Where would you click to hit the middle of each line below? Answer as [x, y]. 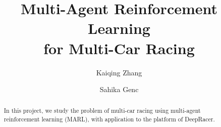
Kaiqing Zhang [119, 72]
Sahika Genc [119, 89]
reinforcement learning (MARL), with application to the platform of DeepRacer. [109, 119]
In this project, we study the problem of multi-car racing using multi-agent [102, 111]
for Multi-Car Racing [119, 48]
